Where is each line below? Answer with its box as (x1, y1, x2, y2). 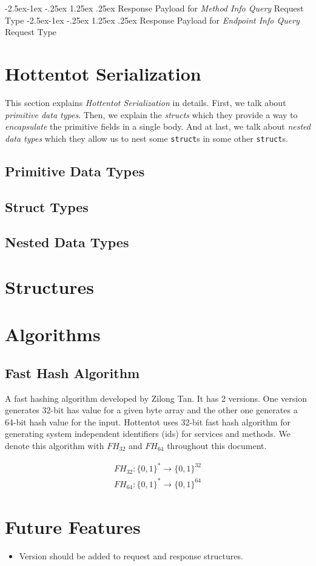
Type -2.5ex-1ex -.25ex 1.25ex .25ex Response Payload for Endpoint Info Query (5, 13, 300, 26)
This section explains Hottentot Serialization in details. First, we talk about (5, 96, 286, 108)
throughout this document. (167, 439, 267, 452)
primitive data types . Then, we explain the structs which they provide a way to (5, 108, 298, 121)
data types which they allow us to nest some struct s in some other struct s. (5, 132, 288, 144)
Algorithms (5, 322, 101, 347)
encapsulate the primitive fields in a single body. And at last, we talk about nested (5, 120, 311, 133)
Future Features (5, 514, 141, 539)
